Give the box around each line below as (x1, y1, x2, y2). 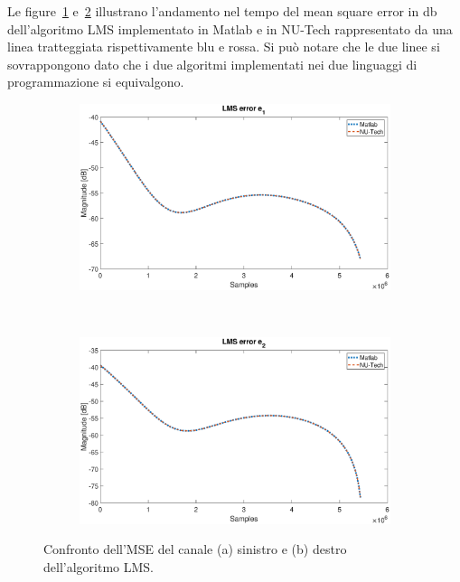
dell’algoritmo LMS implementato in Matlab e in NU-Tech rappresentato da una (7, 19, 453, 38)
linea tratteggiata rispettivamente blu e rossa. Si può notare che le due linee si (7, 37, 440, 56)
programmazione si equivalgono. (7, 72, 184, 91)
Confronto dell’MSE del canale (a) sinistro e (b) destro (43, 540, 347, 559)
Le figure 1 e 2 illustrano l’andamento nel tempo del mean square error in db (7, 2, 437, 20)
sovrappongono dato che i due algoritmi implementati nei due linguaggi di (7, 54, 418, 73)
